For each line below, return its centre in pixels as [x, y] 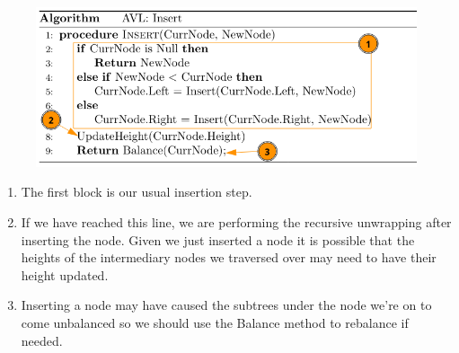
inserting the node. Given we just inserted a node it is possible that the [218, 239]
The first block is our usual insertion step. [137, 192]
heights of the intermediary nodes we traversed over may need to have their [229, 257]
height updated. [65, 274]
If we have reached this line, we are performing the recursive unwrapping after [236, 222]
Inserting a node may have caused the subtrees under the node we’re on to [226, 305]
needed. [42, 340]
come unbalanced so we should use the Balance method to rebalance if [215, 322]
